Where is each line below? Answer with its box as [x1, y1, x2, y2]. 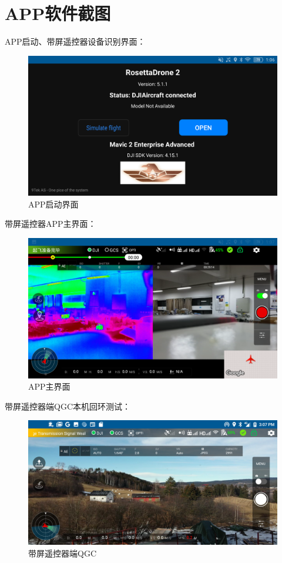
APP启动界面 [28, 197, 79, 210]
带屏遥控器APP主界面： [5, 217, 96, 230]
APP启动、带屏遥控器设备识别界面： [5, 35, 146, 48]
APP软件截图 [5, 1, 111, 25]
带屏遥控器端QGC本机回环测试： [5, 400, 130, 412]
